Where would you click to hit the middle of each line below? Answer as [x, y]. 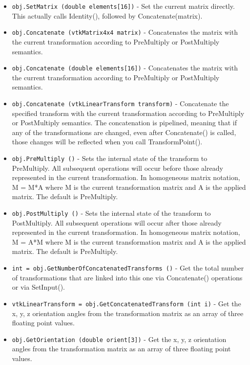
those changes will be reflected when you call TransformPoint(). [107, 142]
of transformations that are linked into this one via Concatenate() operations [127, 277]
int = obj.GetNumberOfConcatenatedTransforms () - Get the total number [128, 268]
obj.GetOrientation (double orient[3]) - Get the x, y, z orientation [119, 339]
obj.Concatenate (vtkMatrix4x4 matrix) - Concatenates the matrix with [125, 32]
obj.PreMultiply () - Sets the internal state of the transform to [110, 158]
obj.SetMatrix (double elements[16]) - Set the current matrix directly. [123, 6]
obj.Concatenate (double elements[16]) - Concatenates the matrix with [125, 68]
